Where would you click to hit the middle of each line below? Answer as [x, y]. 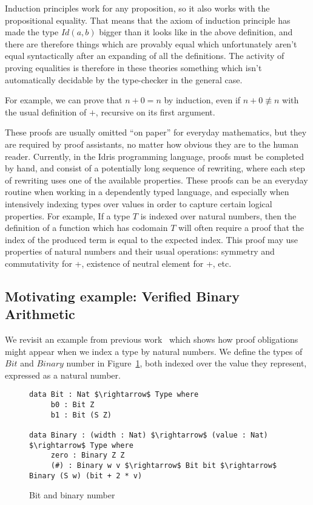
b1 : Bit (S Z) [81, 415]
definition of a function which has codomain [86, 228]
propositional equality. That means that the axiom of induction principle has [148, 20]
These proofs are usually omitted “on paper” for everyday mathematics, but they [156, 132]
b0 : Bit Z [72, 405]
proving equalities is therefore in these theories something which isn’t [133, 67]
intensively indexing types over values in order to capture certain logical [139, 203]
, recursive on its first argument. [155, 112]
